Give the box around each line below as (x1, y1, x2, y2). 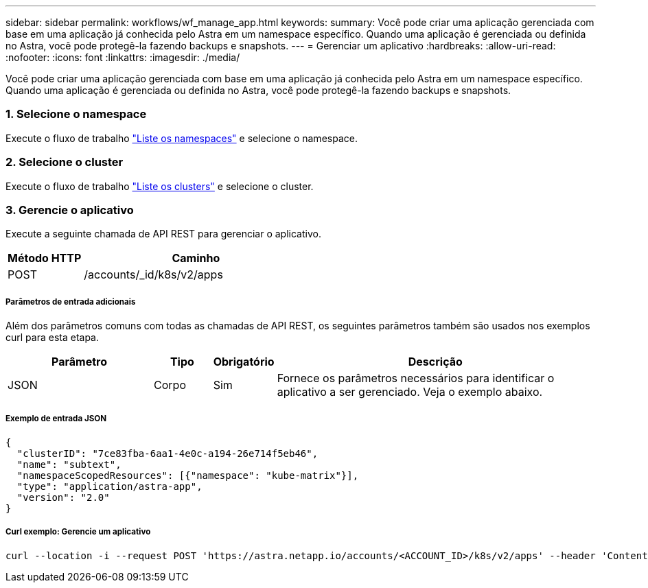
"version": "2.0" (16, 491, 110, 503)
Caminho (172, 251, 220, 266)
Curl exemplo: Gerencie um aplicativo (5, 527, 151, 537)
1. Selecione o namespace (5, 107, 147, 121)
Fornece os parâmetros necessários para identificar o (277, 371, 555, 386)
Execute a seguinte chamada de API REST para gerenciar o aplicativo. (5, 228, 321, 240)
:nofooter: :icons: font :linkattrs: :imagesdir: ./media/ (5, 51, 240, 63)
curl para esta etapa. (5, 331, 100, 344)
